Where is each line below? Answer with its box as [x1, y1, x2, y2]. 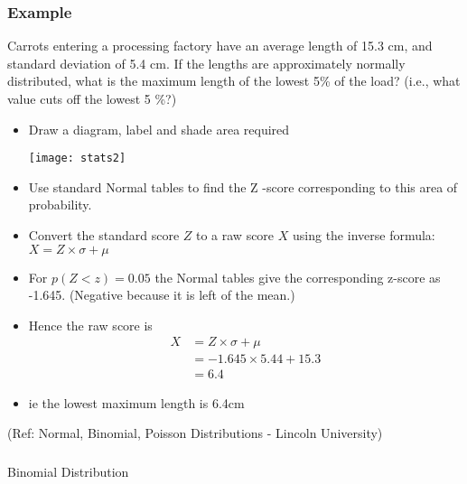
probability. [28, 195, 92, 214]
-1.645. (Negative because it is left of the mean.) [28, 285, 295, 304]
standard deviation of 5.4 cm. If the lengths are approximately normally [7, 53, 406, 72]
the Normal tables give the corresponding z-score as [154, 267, 441, 286]
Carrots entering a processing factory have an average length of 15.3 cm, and [7, 36, 433, 55]
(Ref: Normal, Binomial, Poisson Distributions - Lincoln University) [7, 423, 383, 442]
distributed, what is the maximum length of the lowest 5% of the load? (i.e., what [7, 71, 461, 90]
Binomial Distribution [7, 461, 129, 480]
